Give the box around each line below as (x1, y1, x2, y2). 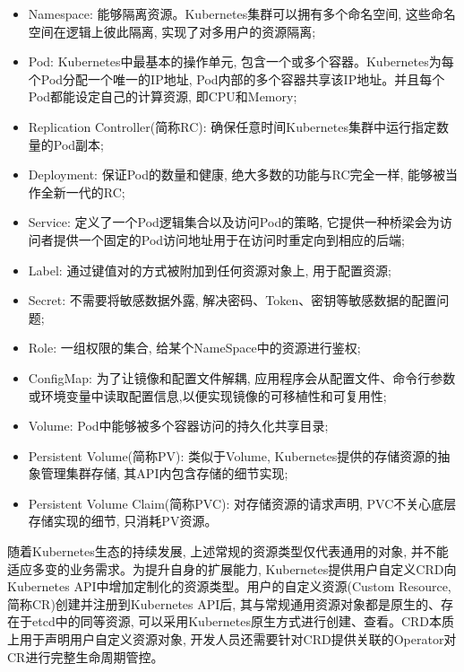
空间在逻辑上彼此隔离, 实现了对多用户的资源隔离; (28, 22, 316, 40)
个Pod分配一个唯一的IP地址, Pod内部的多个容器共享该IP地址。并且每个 (28, 69, 445, 88)
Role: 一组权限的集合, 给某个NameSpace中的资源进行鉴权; (28, 338, 361, 357)
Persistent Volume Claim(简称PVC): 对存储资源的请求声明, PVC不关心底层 (28, 493, 457, 512)
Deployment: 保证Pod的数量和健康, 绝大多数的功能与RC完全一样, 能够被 (28, 165, 446, 184)
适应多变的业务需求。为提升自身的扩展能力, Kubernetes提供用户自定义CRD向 (7, 559, 457, 578)
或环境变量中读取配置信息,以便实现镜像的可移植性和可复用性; (28, 386, 387, 405)
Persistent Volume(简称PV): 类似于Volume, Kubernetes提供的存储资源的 (28, 446, 438, 465)
